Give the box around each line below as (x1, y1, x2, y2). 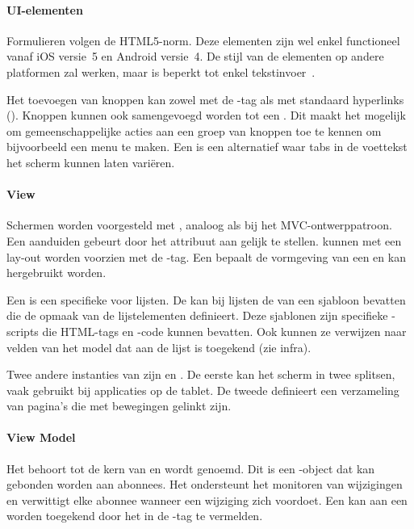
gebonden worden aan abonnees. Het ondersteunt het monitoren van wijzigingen (6, 476, 403, 493)
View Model (6, 429, 76, 446)
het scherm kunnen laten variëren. (6, 153, 175, 170)
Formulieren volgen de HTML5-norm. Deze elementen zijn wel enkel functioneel (6, 31, 400, 48)
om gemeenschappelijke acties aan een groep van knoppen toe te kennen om (6, 122, 382, 139)
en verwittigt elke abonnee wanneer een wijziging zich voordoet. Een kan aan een (6, 491, 408, 508)
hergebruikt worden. (6, 264, 107, 281)
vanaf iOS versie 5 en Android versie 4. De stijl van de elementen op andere (6, 48, 384, 65)
